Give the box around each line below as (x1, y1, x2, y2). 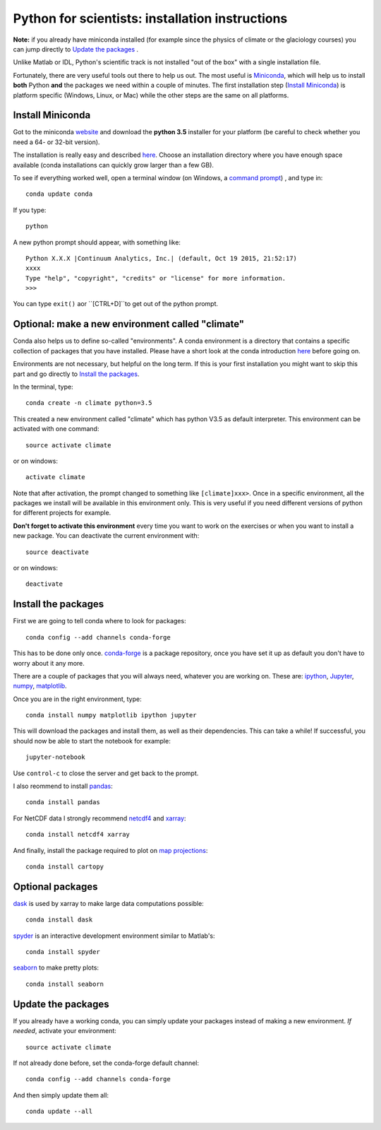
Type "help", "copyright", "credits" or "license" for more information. (25, 274, 286, 282)
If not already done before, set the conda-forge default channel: (13, 1059, 200, 1067)
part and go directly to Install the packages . (13, 370, 140, 378)
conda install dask (25, 916, 93, 924)
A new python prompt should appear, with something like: (13, 237, 181, 247)
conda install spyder (25, 948, 100, 956)
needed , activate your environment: (13, 1027, 116, 1035)
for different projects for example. (13, 509, 111, 517)
